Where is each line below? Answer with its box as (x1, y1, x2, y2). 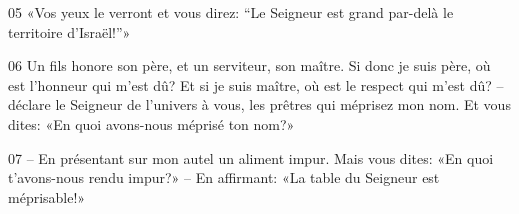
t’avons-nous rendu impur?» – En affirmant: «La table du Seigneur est (8, 167, 440, 188)
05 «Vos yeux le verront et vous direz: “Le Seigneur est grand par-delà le (8, 2, 454, 22)
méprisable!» (8, 186, 86, 207)
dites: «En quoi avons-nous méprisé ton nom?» (8, 113, 295, 134)
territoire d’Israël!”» (8, 21, 131, 42)
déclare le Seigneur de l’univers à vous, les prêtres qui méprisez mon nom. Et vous (8, 94, 511, 115)
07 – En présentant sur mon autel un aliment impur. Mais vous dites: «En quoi (8, 147, 494, 168)
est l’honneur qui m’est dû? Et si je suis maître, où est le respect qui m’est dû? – (8, 74, 504, 95)
